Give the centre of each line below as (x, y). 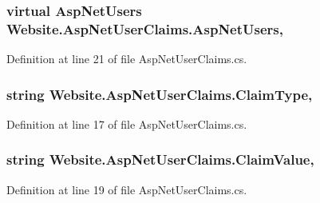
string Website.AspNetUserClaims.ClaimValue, (160, 159)
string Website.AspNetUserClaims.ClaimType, (160, 94)
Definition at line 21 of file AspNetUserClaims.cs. (127, 59)
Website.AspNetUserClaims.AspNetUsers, (145, 28)
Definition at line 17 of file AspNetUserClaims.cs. (127, 123)
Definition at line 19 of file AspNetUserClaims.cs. (127, 189)
